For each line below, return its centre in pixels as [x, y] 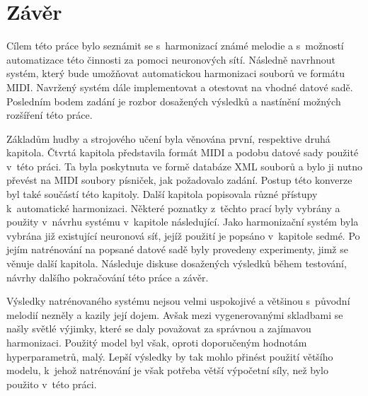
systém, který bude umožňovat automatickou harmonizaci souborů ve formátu [176, 73]
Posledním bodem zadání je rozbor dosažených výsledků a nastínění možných [174, 101]
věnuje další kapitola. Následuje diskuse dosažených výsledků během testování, [177, 263]
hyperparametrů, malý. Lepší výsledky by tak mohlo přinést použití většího [170, 356]
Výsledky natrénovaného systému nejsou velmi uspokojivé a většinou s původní [178, 301]
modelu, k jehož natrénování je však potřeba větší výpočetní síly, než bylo [167, 370]
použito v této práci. [52, 384]
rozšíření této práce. [50, 115]
